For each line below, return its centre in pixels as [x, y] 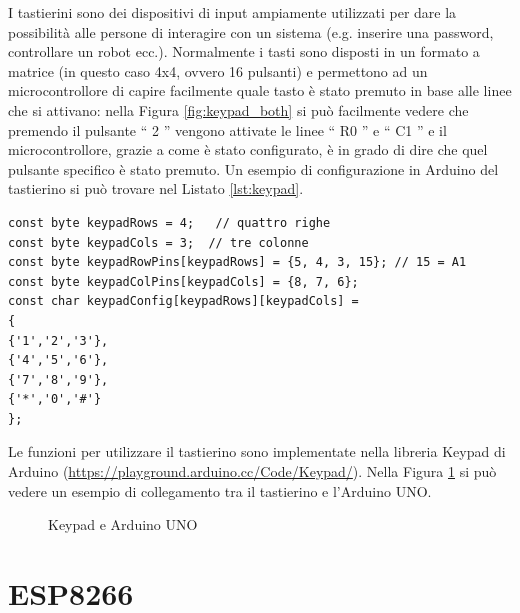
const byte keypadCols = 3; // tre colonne [158, 242]
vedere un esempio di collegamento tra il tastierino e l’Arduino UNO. [220, 490]
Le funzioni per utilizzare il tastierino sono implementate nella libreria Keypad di [257, 451]
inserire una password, [425, 31]
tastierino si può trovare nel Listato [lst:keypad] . [156, 188]
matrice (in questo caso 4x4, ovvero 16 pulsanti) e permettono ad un [218, 70]
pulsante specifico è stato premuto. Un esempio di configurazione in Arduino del [253, 168]
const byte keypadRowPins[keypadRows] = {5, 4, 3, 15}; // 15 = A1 [237, 262]
